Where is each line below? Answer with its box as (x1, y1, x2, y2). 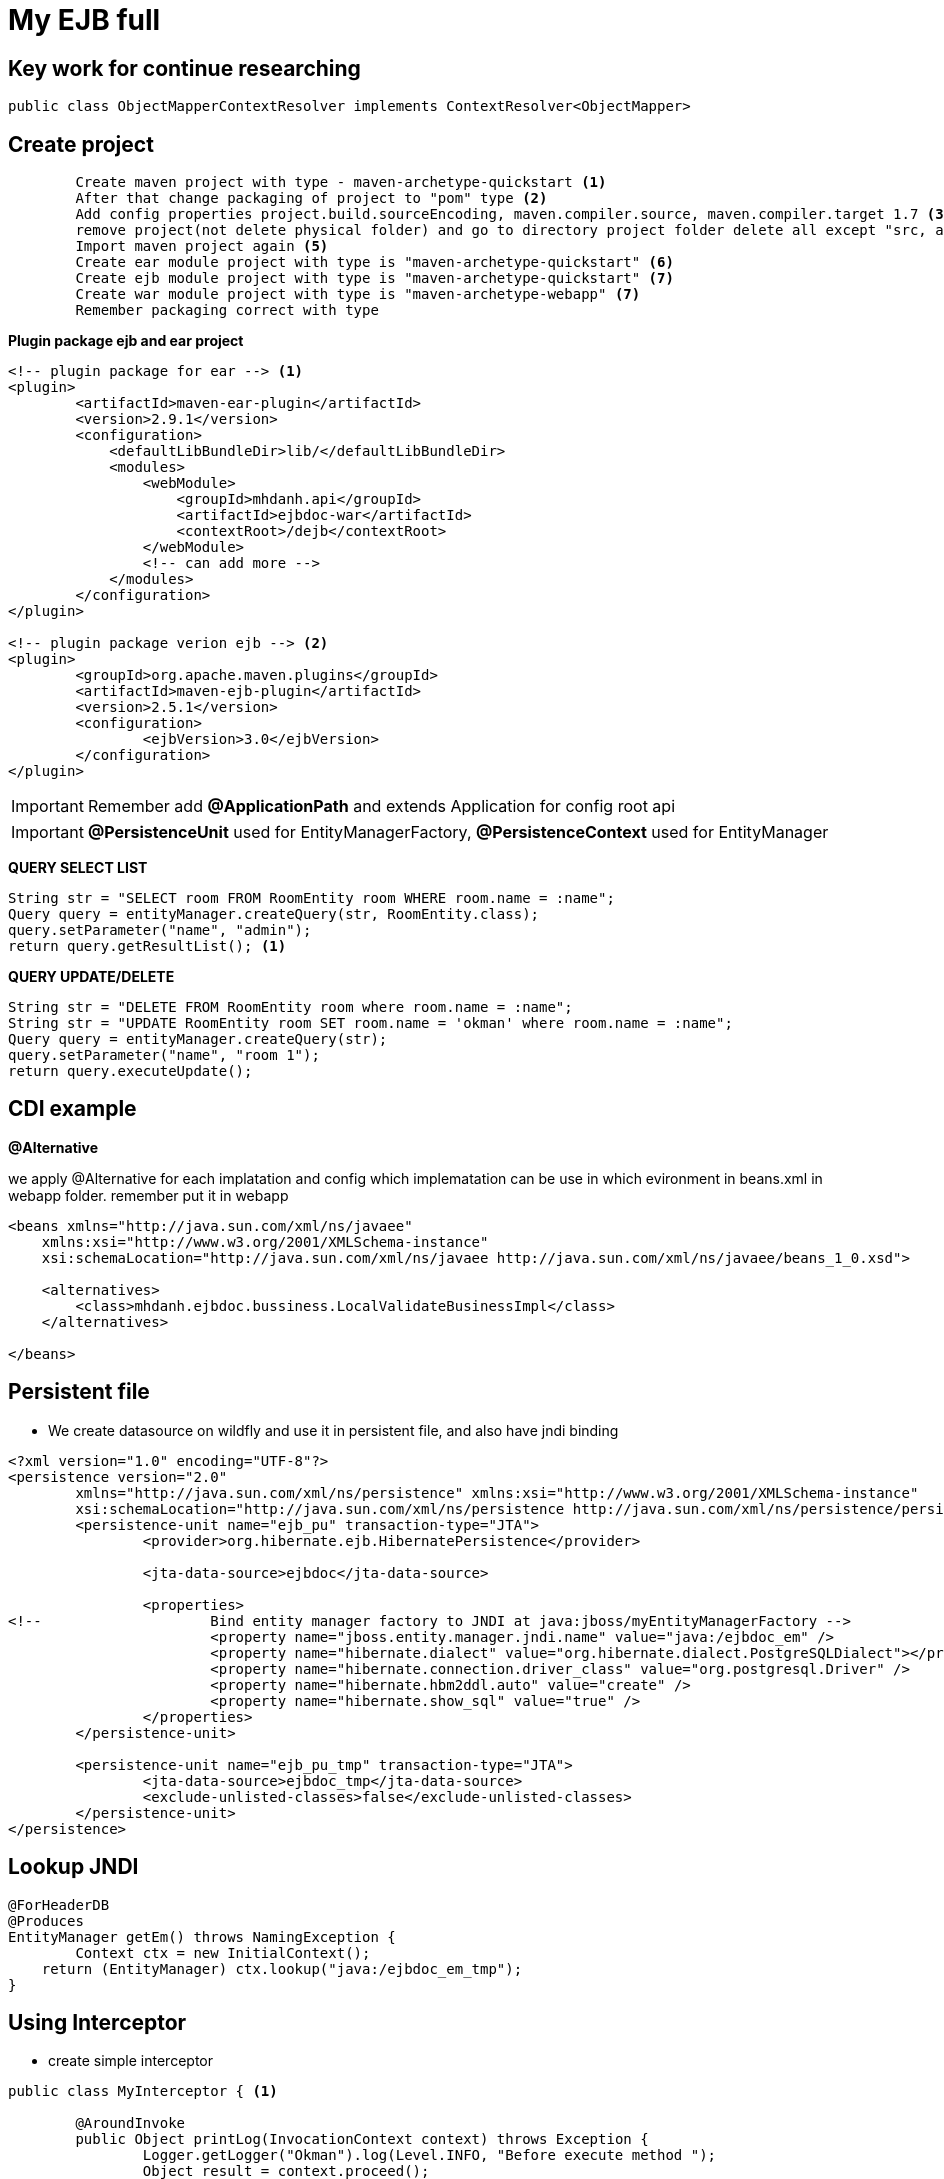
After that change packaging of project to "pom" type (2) (75, 190, 548, 207)
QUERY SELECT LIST (8, 859, 148, 877)
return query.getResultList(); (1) (8, 938, 287, 955)
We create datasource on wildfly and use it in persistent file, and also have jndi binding (48, 1421, 619, 1439)
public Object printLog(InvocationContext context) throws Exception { (75, 2131, 649, 2148)
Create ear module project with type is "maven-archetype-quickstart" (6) (75, 254, 674, 271)
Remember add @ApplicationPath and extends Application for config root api (87, 796, 676, 817)
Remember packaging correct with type (75, 302, 379, 319)
